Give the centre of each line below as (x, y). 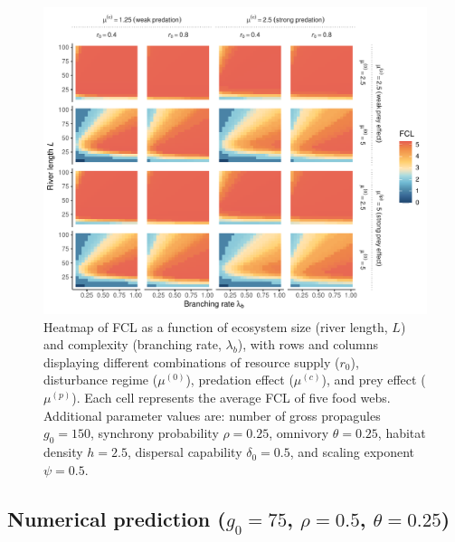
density (63, 452)
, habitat (402, 433)
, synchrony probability (155, 433)
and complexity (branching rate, (133, 344)
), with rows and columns (308, 344)
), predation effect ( (240, 380)
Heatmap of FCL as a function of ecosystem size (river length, (216, 326)
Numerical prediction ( (117, 518)
